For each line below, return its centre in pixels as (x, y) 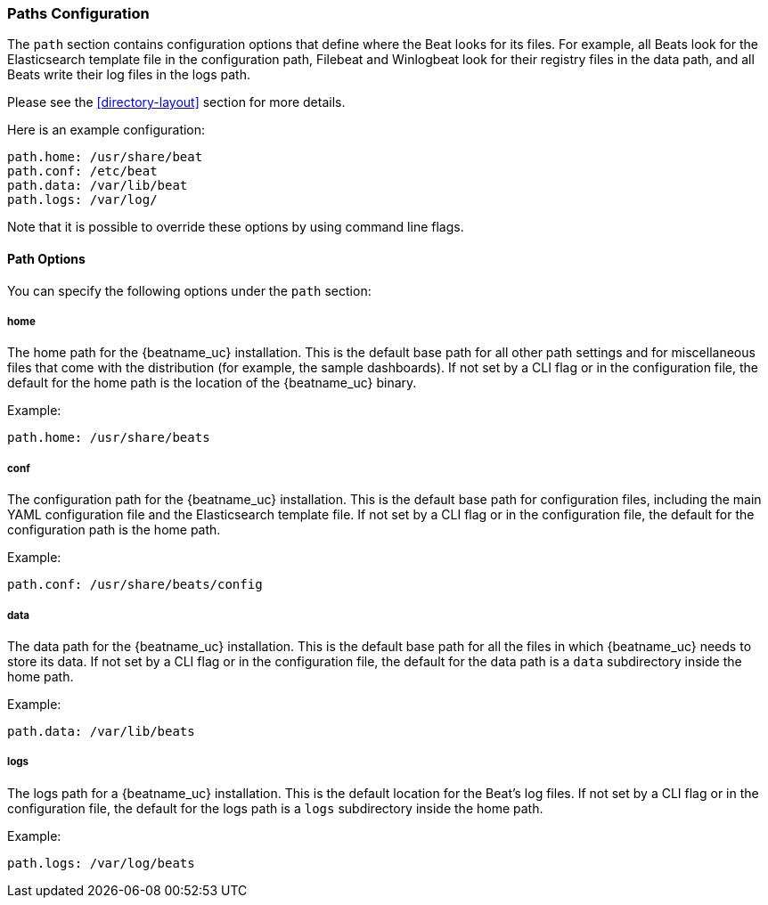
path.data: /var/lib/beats (101, 731)
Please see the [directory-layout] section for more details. (176, 102)
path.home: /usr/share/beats (109, 438)
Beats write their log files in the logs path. (129, 75)
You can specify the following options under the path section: (189, 290)
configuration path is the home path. (114, 530)
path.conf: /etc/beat (82, 171)
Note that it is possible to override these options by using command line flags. (236, 227)
